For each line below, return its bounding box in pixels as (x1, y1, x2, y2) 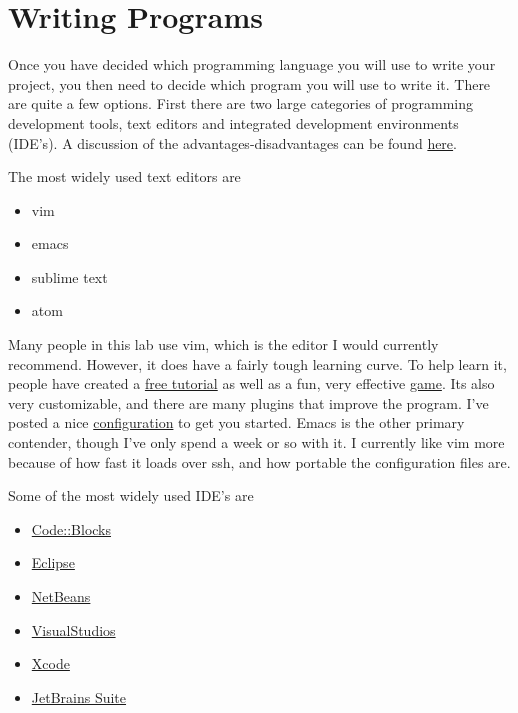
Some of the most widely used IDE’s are (8, 485, 254, 506)
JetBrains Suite (31, 686, 127, 707)
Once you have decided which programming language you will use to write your (8, 54, 496, 75)
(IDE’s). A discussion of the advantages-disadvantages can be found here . (8, 132, 457, 153)
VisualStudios (31, 619, 116, 640)
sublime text (31, 266, 108, 287)
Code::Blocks (31, 518, 112, 539)
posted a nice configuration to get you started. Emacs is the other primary (8, 412, 465, 433)
